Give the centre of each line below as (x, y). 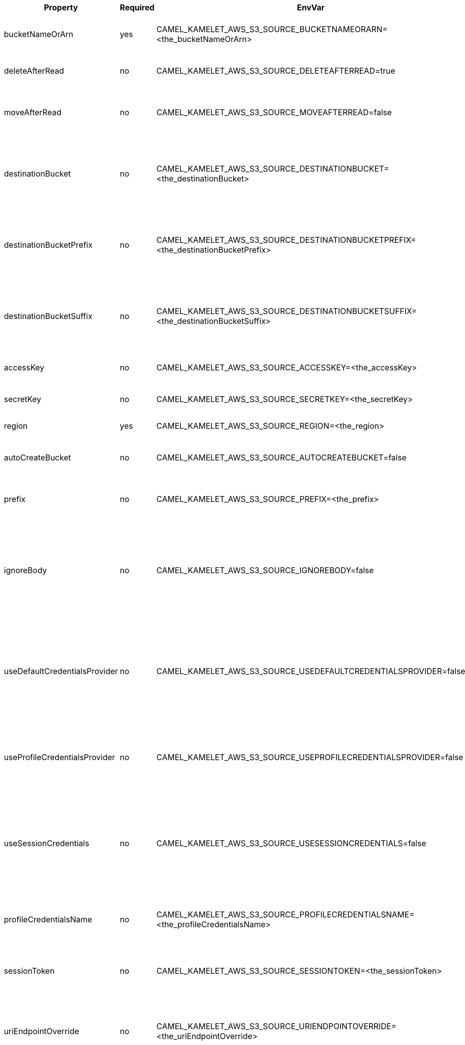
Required (137, 7)
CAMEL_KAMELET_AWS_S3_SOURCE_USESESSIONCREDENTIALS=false (291, 843)
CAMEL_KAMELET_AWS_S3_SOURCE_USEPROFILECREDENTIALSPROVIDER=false (310, 757)
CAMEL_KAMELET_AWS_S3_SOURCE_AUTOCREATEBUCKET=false (281, 457)
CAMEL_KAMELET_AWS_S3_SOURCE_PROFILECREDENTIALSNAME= (285, 914)
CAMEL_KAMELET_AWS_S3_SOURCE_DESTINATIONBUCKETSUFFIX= (287, 311)
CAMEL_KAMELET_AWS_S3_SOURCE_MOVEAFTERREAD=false (274, 112)
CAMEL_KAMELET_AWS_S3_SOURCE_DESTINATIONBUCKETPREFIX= (286, 240)
